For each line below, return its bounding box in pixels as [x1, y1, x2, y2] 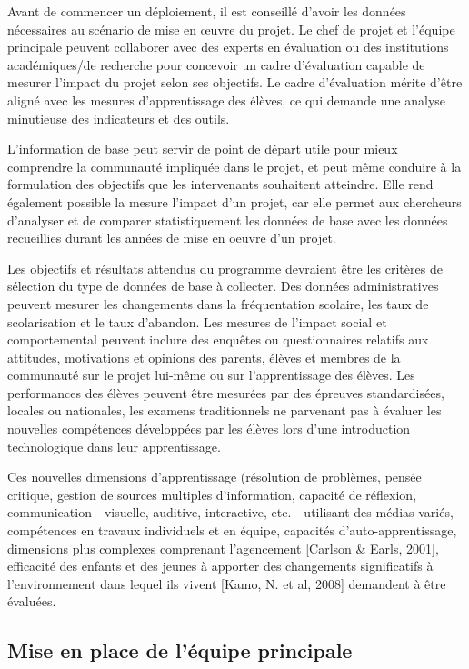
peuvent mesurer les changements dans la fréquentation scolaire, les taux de [7, 294, 429, 313]
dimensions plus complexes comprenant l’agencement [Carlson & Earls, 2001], [7, 538, 439, 557]
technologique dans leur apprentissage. [7, 436, 221, 455]
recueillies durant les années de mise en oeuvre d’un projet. [7, 228, 336, 247]
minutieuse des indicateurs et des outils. [7, 108, 230, 127]
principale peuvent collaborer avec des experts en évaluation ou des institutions [7, 37, 449, 56]
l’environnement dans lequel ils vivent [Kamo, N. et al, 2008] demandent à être [7, 574, 446, 593]
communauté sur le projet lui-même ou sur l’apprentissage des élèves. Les [7, 365, 415, 384]
